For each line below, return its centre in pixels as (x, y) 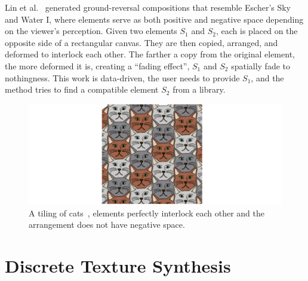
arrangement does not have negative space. (107, 225)
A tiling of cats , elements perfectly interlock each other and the (147, 213)
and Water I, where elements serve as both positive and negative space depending (154, 19)
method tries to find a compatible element (82, 89)
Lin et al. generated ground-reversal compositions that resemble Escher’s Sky (148, 7)
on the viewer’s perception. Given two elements (91, 31)
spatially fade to (261, 65)
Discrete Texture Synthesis (118, 266)
